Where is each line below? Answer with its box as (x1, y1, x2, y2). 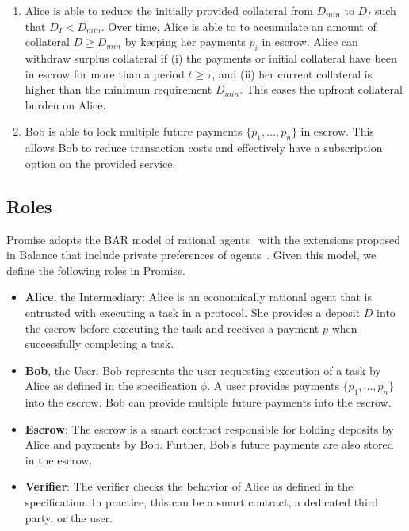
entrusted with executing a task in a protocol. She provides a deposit (25, 304, 361, 320)
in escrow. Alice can (262, 33, 358, 50)
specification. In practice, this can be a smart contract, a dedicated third (25, 494, 379, 510)
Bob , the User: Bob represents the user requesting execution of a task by (25, 361, 381, 378)
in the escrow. (25, 451, 93, 468)
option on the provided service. (25, 155, 176, 171)
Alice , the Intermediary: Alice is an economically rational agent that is (25, 288, 373, 305)
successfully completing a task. (25, 335, 174, 352)
